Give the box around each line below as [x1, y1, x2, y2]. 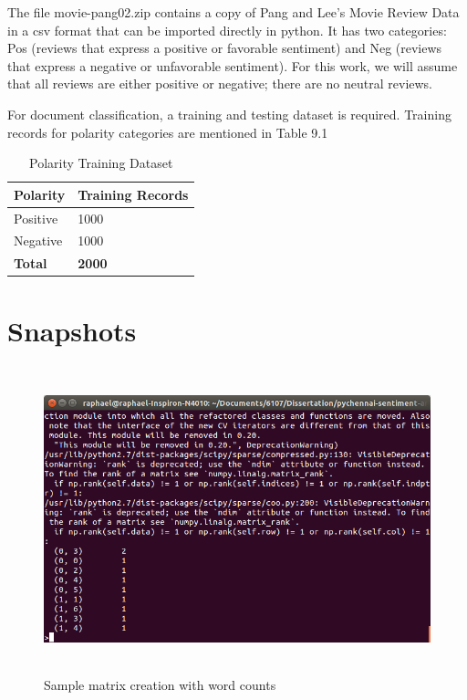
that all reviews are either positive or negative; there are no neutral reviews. [7, 74, 433, 93]
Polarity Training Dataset [29, 153, 173, 172]
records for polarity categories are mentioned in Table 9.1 [7, 122, 328, 141]
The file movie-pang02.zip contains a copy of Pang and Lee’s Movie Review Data [7, 3, 460, 21]
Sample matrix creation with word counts [44, 675, 276, 695]
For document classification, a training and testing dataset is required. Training [7, 104, 451, 123]
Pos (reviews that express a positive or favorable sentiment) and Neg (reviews [7, 38, 442, 57]
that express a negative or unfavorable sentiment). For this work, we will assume [7, 56, 458, 75]
